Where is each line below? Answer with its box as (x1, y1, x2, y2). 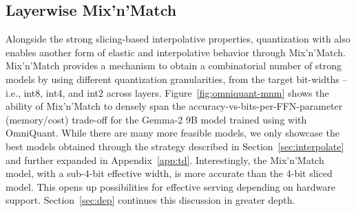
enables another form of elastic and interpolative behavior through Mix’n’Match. (6, 45, 346, 59)
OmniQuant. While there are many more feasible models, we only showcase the (6, 126, 339, 140)
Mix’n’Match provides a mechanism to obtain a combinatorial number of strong (6, 58, 342, 73)
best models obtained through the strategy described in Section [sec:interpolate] (6, 139, 344, 153)
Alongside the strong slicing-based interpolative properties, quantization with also (6, 32, 350, 46)
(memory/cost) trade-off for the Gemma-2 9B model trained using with (6, 112, 307, 126)
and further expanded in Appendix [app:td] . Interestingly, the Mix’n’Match (6, 152, 324, 167)
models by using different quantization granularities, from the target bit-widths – (6, 71, 348, 86)
